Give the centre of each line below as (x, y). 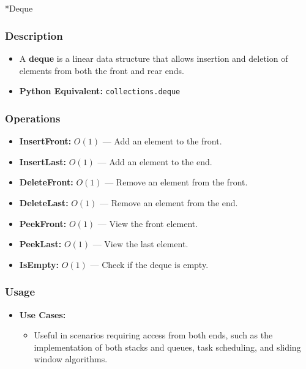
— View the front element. (148, 223)
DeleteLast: (44, 203)
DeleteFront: (46, 182)
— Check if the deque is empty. (149, 264)
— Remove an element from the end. (169, 203)
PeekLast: (40, 244)
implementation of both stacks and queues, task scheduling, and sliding (167, 347)
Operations (33, 118)
